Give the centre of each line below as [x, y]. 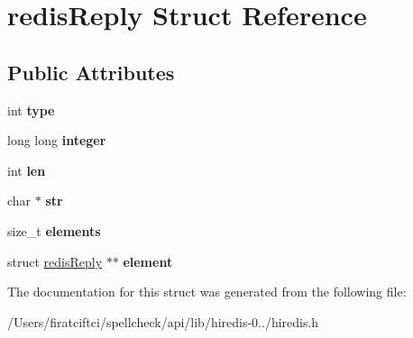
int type [31, 110]
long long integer [57, 140]
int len [27, 170]
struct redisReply [55, 261]
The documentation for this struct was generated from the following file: [207, 292]
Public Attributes [91, 72]
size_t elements [54, 230]
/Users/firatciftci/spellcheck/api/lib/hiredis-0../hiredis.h [163, 321]
